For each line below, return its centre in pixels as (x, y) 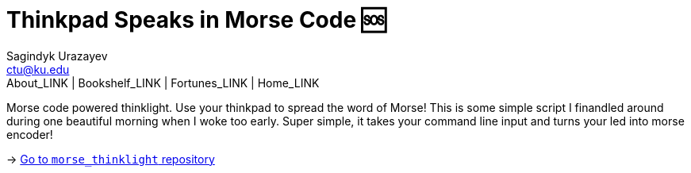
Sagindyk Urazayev (57, 56)
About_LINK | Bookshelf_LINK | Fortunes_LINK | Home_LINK (163, 83)
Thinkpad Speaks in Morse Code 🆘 (196, 20)
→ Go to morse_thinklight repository (111, 159)
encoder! (30, 134)
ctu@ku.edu (38, 69)
